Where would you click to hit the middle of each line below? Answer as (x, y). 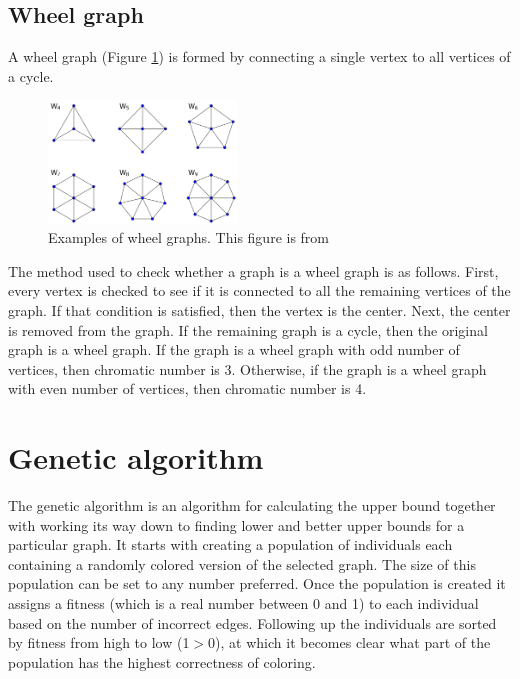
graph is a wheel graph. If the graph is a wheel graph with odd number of (234, 349)
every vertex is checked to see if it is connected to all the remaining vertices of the (259, 290)
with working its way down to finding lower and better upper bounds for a (236, 524)
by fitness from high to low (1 (99, 642)
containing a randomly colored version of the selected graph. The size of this (242, 563)
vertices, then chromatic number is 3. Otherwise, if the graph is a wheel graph (247, 368)
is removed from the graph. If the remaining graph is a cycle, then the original (248, 329)
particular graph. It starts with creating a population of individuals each (230, 544)
